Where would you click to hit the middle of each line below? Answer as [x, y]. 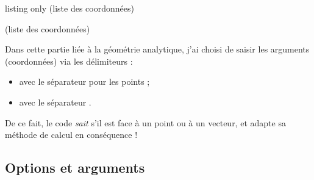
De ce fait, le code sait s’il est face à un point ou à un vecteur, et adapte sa [145, 122]
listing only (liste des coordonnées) [70, 8]
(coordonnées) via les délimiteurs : [69, 61]
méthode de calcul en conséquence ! [71, 135]
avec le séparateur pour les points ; [84, 81]
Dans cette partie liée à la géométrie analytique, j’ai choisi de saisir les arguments [157, 49]
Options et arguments [75, 167]
